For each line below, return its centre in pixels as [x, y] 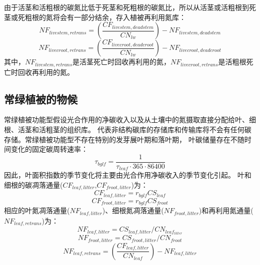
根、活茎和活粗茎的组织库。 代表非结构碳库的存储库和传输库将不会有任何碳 [128, 130]
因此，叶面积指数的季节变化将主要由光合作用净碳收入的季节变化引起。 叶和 [128, 175]
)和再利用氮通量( [226, 210]
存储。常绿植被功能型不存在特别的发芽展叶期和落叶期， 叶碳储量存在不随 [124, 139]
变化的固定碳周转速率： [49, 149]
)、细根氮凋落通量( [133, 210]
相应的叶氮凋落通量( [37, 210]
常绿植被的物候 [41, 99]
